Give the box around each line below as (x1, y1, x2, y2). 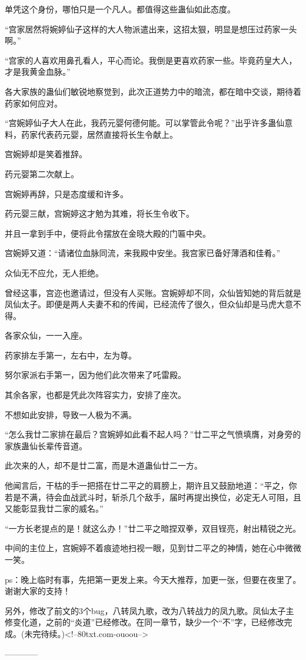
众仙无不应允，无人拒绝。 (5, 266, 104, 278)
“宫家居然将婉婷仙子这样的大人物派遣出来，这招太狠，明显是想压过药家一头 (5, 22, 297, 35)
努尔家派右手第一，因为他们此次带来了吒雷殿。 (5, 369, 186, 381)
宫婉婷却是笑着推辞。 (5, 148, 87, 160)
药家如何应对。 (5, 97, 62, 109)
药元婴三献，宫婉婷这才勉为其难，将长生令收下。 (5, 207, 194, 220)
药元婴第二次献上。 (5, 167, 79, 180)
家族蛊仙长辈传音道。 (5, 439, 87, 452)
